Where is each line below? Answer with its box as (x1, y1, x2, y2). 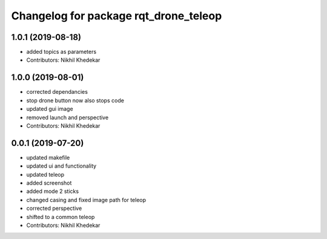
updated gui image (26, 105, 73, 113)
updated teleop (26, 171, 65, 178)
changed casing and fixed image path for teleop (26, 196, 147, 203)
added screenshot (26, 179, 72, 186)
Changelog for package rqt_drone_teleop (11, 9, 222, 22)
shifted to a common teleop (26, 213, 95, 220)
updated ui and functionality (26, 162, 97, 169)
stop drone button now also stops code (26, 97, 124, 104)
